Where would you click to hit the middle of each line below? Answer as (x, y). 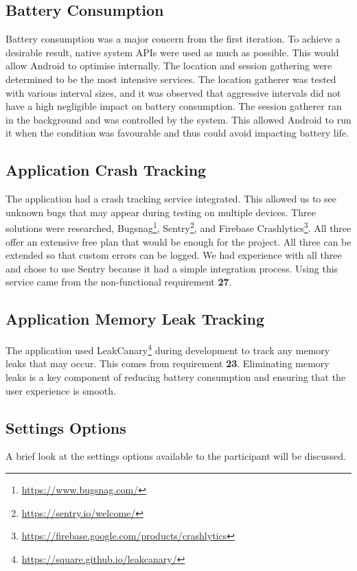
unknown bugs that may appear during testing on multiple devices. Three (161, 212)
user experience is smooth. (61, 390)
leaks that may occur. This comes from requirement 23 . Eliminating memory (168, 363)
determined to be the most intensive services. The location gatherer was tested (171, 79)
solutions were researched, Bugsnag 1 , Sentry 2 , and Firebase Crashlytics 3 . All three (178, 227)
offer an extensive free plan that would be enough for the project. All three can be (178, 241)
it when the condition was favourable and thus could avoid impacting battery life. (177, 133)
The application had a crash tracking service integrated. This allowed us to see (171, 199)
